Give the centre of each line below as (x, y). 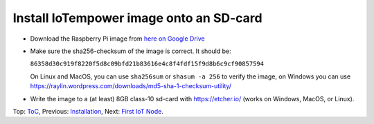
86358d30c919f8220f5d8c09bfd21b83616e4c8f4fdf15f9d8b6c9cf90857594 (147, 64)
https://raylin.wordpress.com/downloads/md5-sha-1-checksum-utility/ (131, 86)
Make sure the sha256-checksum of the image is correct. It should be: (131, 51)
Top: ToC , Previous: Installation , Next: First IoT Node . (88, 111)
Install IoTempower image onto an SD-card (137, 18)
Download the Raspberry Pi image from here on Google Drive (117, 39)
